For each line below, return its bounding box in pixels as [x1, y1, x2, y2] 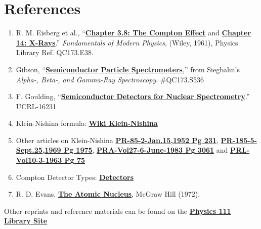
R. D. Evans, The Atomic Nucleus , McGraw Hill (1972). [16, 189, 200, 199]
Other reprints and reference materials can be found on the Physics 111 [4, 205, 231, 216]
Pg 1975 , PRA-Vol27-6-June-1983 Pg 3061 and [63, 145, 228, 155]
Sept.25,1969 [16, 145, 61, 155]
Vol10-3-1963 [16, 155, 62, 165]
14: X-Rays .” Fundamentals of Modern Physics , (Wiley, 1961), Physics [16, 37, 238, 48]
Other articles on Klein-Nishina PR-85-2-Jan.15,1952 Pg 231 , [16, 134, 219, 145]
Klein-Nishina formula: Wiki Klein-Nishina [16, 118, 158, 128]
